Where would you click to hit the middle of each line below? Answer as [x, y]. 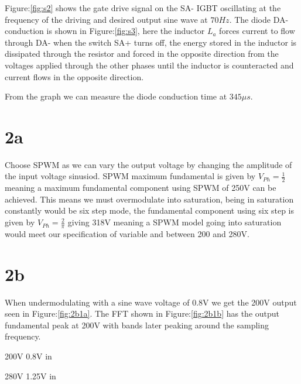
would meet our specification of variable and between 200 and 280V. [127, 233]
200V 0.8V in [28, 356]
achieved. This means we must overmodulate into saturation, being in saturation [149, 199]
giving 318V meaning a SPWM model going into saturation [175, 222]
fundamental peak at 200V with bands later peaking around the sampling [137, 325]
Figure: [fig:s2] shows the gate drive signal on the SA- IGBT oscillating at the [143, 8]
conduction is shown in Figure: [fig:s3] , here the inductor [105, 31]
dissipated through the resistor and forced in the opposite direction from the [142, 54]
